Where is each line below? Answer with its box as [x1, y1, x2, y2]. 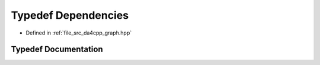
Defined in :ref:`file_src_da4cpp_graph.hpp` [25, 29, 132, 36]
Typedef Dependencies [11, 9, 129, 22]
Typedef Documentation [11, 45, 103, 54]
